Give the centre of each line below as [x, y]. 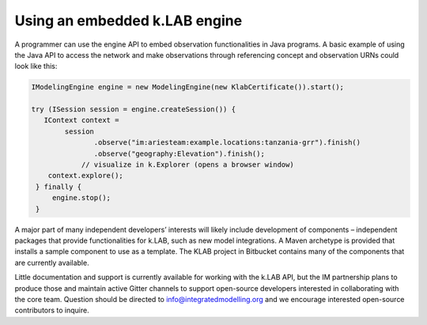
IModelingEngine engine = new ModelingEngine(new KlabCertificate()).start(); [187, 87]
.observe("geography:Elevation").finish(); [179, 153]
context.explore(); [86, 176]
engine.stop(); [81, 198]
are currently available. [52, 263]
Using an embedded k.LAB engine [128, 21]
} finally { [59, 187]
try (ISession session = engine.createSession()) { [134, 110]
